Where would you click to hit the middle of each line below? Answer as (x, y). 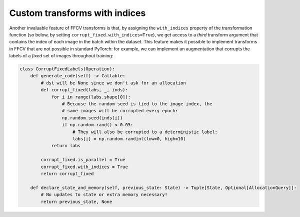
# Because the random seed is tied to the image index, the (137, 104)
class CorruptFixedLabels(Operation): (67, 69)
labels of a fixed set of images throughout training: (61, 56)
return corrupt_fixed (67, 174)
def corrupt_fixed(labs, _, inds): (84, 90)
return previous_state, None (76, 202)
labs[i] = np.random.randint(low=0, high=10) (129, 139)
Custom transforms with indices (77, 13)
